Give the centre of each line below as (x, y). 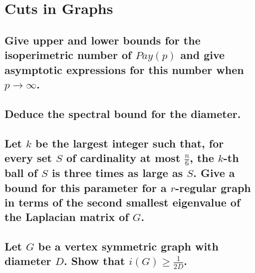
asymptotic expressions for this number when (124, 69)
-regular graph (213, 187)
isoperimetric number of (68, 55)
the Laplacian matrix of (67, 217)
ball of (21, 173)
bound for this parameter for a (86, 187)
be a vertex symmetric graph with (128, 246)
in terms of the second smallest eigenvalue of (123, 202)
